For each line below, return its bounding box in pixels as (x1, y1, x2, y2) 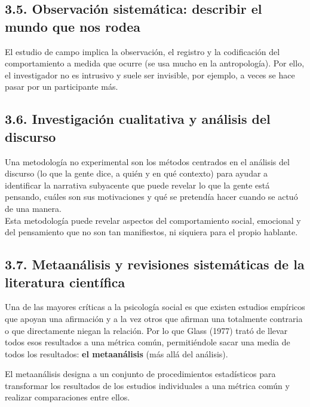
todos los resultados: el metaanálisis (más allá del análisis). (5, 347, 228, 360)
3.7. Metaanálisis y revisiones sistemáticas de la (5, 255, 305, 274)
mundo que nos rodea (5, 17, 141, 35)
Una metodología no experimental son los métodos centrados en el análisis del (5, 155, 290, 168)
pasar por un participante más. (5, 80, 118, 93)
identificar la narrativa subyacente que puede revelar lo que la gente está (5, 178, 270, 191)
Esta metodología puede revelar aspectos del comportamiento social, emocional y (5, 214, 301, 226)
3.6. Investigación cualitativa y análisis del (5, 110, 271, 128)
